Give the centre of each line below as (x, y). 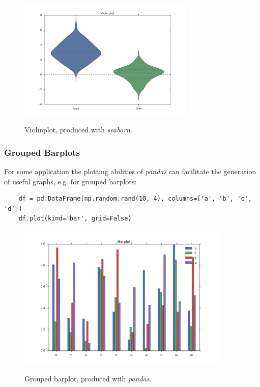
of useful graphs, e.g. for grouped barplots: (70, 181)
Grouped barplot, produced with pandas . (88, 378)
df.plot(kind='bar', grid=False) (75, 219)
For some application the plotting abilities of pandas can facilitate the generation (130, 171)
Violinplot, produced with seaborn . (78, 130)
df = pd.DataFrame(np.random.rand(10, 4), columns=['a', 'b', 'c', (135, 199)
